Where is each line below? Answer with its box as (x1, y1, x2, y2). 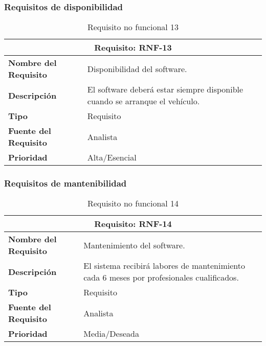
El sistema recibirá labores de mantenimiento (83, 260, 245, 272)
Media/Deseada (83, 328, 140, 340)
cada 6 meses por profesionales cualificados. (83, 271, 239, 284)
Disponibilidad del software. (87, 62, 187, 75)
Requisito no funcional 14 (87, 197, 179, 210)
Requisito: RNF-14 (94, 218, 172, 230)
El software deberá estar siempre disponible (87, 83, 243, 96)
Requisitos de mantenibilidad (4, 177, 127, 190)
